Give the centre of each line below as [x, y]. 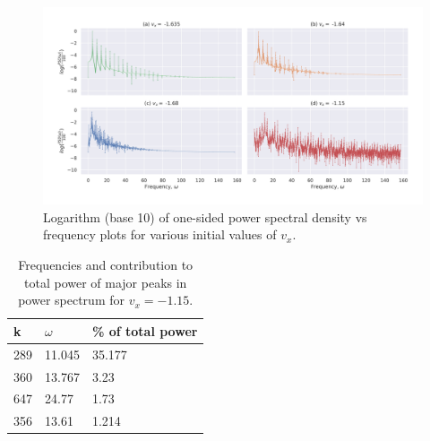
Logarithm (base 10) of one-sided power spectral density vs [205, 216]
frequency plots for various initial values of [160, 234]
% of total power [145, 330]
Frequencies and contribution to [106, 265]
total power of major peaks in [106, 282]
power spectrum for [71, 300]
